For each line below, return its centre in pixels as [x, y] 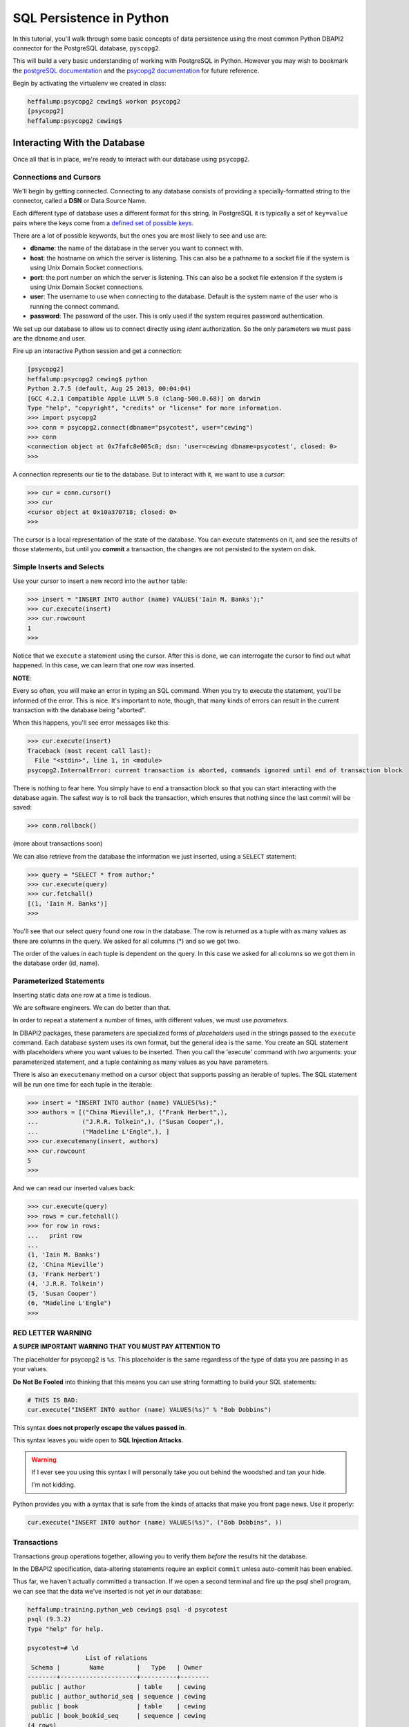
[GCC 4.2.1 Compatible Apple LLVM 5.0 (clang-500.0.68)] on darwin [144, 398]
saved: [22, 808]
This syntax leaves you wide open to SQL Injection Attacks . [98, 1440]
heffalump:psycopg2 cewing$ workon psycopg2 [104, 102]
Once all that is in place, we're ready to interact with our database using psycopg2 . [131, 160]
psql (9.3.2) [49, 1619]
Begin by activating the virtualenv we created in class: [89, 84]
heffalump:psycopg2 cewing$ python [87, 379]
